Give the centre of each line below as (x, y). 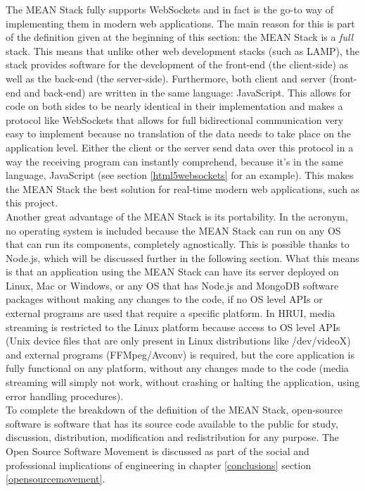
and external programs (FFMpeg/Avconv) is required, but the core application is (180, 354)
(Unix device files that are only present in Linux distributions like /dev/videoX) (178, 341)
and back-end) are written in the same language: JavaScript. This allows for (188, 92)
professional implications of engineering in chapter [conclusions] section (159, 465)
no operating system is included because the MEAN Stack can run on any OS (173, 230)
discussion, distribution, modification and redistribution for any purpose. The (173, 437)
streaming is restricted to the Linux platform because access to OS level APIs (173, 327)
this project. (32, 203)
